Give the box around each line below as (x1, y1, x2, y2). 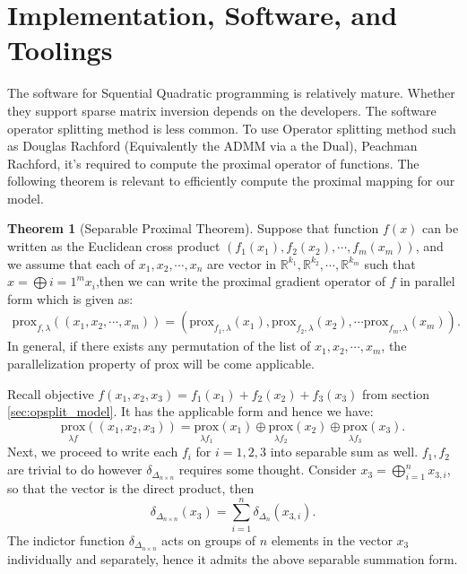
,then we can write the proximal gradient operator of (95, 272, 385, 291)
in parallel (400, 272, 455, 291)
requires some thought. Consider (178, 460, 357, 479)
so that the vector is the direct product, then (7, 478, 255, 497)
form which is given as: (7, 289, 134, 308)
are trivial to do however (7, 460, 143, 479)
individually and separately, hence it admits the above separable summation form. (7, 549, 458, 568)
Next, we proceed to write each (7, 442, 178, 461)
